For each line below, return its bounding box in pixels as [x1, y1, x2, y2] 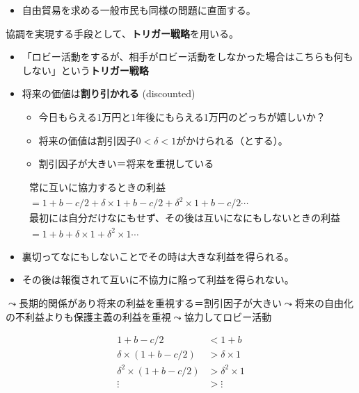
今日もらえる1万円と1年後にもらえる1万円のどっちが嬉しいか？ [38, 109, 326, 124]
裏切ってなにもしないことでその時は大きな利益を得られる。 [22, 249, 294, 263]
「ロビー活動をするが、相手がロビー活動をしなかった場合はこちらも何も [22, 49, 353, 64]
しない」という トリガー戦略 [22, 62, 149, 77]
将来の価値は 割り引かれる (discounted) [22, 86, 196, 101]
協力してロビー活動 [184, 309, 272, 324]
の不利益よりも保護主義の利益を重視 [6, 309, 171, 324]
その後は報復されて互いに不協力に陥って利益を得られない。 [22, 272, 294, 287]
